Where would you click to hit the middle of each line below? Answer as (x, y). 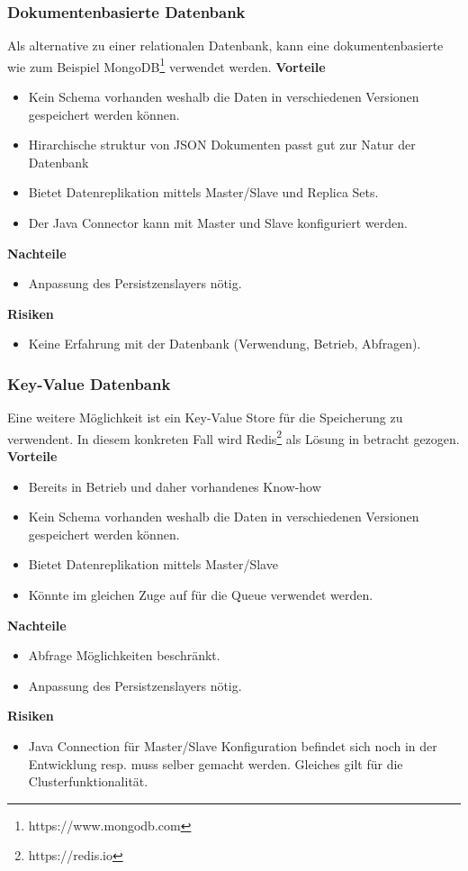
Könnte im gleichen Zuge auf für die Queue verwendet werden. (201, 595)
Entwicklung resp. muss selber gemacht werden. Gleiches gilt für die (216, 763)
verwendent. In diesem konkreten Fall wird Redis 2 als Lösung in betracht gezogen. (234, 437)
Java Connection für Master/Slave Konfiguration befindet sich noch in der (233, 746)
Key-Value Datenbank (89, 383)
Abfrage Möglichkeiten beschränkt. (124, 655)
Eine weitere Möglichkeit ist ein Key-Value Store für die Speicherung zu (205, 417)
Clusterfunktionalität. (88, 781)
